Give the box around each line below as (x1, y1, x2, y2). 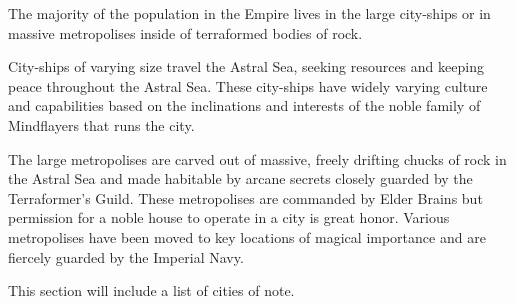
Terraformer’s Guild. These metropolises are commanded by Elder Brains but (8, 187, 483, 208)
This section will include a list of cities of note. (8, 280, 295, 301)
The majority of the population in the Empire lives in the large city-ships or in (8, 3, 491, 23)
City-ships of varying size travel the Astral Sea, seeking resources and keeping (8, 56, 484, 77)
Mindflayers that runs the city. (8, 114, 195, 135)
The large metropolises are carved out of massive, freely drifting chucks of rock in (8, 148, 507, 169)
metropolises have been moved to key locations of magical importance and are (8, 226, 486, 247)
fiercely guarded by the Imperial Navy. (8, 246, 244, 267)
